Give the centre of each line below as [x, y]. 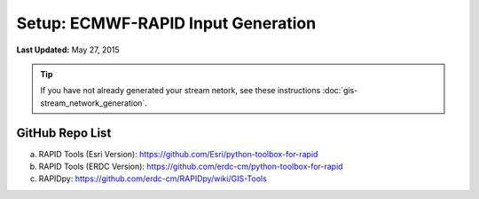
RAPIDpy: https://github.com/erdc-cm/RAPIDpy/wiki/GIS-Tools [153, 179]
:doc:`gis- [340, 91]
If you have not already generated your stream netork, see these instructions [181, 91]
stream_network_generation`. [94, 103]
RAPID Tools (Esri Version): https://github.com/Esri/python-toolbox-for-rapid [178, 154]
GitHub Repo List [64, 133]
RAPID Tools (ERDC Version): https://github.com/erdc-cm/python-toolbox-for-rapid [191, 167]
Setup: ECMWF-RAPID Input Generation [166, 23]
